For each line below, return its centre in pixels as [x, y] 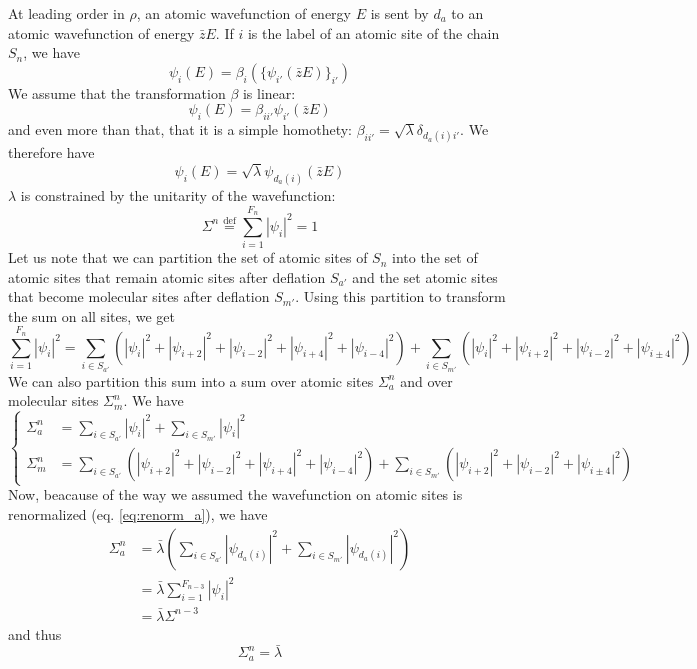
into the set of [435, 257]
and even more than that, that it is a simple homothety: [180, 129]
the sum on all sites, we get [92, 315]
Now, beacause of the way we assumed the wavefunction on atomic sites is [235, 494]
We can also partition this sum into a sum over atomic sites [191, 380]
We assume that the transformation [117, 92]
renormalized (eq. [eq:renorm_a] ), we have [138, 513]
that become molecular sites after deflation [139, 296]
